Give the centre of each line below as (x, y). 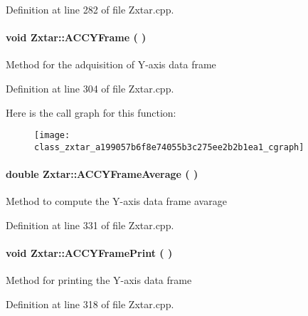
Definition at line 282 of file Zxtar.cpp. (90, 9)
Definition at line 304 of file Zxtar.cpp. (90, 88)
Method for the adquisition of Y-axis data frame (111, 64)
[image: (52, 136)
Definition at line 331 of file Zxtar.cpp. (90, 225)
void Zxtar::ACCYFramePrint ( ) (89, 253)
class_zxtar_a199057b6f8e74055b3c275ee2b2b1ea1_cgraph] (169, 147)
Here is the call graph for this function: (91, 112)
